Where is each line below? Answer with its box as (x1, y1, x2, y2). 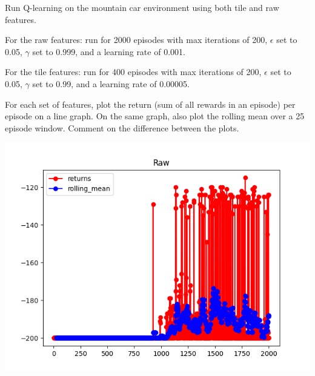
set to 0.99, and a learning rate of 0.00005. (32, 77, 190, 90)
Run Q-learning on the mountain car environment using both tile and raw (5, 1, 279, 13)
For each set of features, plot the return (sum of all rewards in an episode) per (5, 97, 296, 110)
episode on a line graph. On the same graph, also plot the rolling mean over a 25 (5, 110, 305, 122)
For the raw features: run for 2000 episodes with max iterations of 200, (5, 33, 268, 46)
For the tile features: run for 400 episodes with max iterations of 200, (5, 65, 262, 78)
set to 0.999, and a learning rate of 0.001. (32, 45, 185, 58)
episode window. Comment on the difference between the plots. (5, 121, 239, 134)
